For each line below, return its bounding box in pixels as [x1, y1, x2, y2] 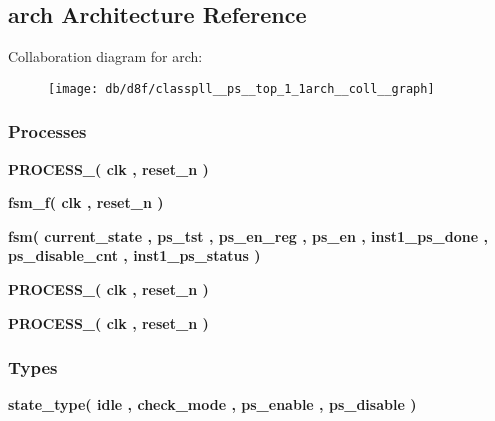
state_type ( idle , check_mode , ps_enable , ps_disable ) [8, 394, 417, 415]
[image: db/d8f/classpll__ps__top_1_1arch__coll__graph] [48, 81, 435, 96]
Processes [8, 119, 87, 144]
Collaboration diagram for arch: [8, 46, 203, 67]
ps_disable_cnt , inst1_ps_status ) [8, 245, 261, 266]
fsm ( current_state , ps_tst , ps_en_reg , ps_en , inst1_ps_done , [8, 225, 488, 246]
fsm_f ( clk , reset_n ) [8, 192, 164, 213]
